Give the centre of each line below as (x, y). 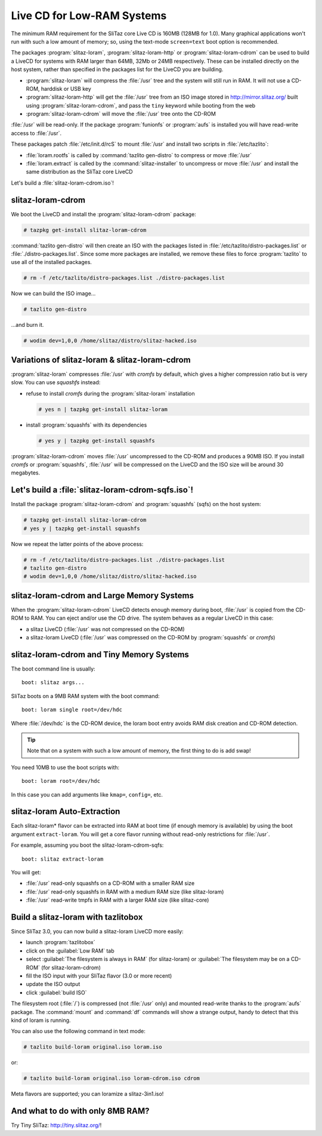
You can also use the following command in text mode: (78, 1031)
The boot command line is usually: (53, 669)
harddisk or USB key (66, 88)
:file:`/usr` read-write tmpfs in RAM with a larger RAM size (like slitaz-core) (117, 900)
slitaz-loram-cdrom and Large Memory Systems (102, 595)
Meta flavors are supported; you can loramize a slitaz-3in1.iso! (87, 1094)
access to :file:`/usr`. (36, 133)
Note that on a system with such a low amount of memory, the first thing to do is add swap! (139, 751)
